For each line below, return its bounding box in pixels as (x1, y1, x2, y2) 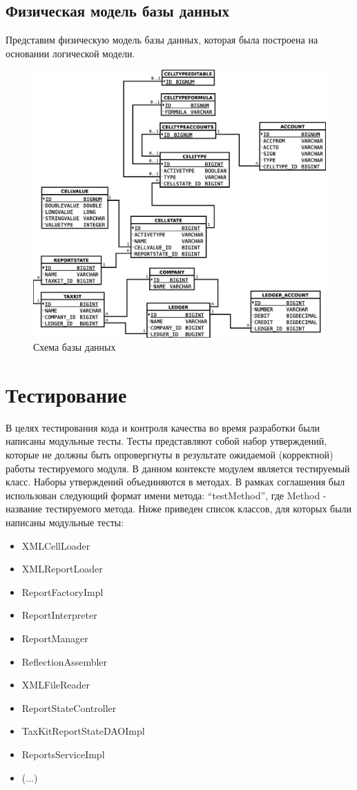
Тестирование (6, 380, 127, 408)
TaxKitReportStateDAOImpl (21, 724, 145, 738)
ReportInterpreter (21, 608, 97, 622)
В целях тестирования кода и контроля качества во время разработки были (6, 420, 320, 434)
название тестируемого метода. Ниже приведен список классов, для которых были (6, 501, 352, 516)
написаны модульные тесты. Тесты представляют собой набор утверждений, (6, 434, 327, 448)
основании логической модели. (6, 46, 135, 60)
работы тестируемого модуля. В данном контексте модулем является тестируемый (6, 461, 350, 475)
